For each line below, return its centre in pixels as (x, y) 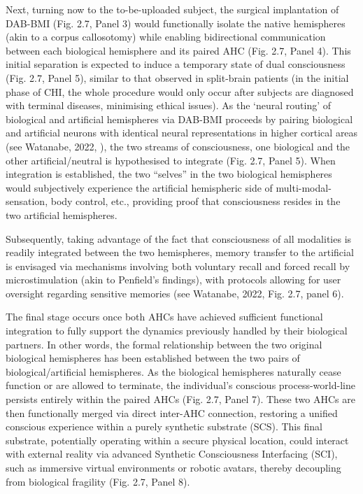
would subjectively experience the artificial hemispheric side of (139, 187)
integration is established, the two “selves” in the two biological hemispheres (169, 174)
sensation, (27, 201)
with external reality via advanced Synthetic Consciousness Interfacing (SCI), (172, 454)
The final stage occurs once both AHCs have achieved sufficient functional (164, 317)
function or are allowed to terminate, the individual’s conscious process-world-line (180, 385)
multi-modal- (304, 187)
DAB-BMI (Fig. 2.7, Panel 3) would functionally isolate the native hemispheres (176, 23)
